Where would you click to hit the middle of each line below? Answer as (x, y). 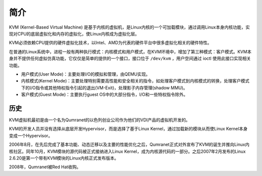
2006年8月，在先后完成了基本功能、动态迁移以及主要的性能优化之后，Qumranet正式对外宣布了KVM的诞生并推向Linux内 (129, 144)
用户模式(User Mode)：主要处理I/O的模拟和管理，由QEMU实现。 (86, 74)
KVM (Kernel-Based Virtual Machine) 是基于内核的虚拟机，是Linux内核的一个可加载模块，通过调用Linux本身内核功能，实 (129, 27)
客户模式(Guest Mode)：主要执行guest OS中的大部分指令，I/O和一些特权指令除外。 (104, 95)
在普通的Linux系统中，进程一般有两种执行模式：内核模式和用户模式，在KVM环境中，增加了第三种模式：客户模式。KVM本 (130, 51)
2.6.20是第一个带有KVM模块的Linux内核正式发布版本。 (64, 158)
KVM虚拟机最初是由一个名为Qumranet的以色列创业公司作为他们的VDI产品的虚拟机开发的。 (99, 120)
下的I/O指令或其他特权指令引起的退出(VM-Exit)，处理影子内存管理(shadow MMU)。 (104, 88)
